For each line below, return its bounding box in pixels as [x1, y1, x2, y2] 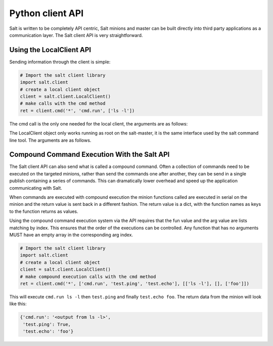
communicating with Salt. [9, 185, 63, 191]
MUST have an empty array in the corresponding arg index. [9, 232, 133, 238]
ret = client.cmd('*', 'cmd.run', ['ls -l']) [20, 108, 135, 113]
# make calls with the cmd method [20, 101, 106, 106]
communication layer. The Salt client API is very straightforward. [9, 32, 143, 38]
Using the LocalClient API [9, 46, 91, 54]
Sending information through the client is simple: [9, 59, 111, 65]
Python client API [9, 8, 84, 19]
